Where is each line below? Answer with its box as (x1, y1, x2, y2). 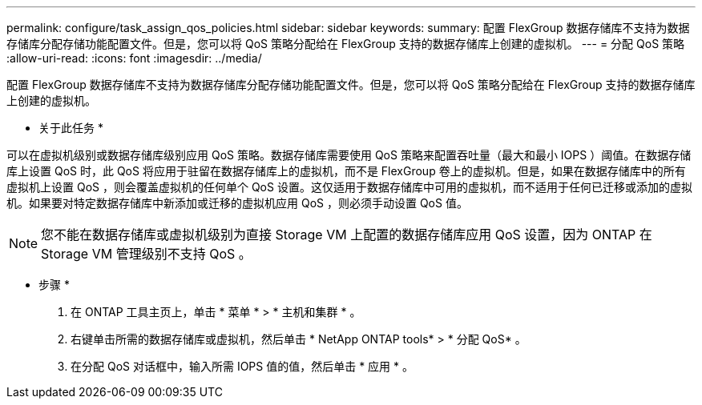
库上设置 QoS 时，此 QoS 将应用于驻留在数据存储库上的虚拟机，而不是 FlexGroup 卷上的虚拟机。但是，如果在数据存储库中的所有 (6, 164, 686, 178)
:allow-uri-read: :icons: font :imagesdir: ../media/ (6, 51, 262, 65)
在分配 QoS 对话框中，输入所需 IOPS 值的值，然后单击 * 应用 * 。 (71, 359, 414, 373)
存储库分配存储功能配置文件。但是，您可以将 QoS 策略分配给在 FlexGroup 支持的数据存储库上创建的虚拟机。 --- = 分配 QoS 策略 (6, 37, 685, 50)
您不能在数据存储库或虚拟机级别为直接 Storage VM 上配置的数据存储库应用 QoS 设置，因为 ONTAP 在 (41, 227, 652, 243)
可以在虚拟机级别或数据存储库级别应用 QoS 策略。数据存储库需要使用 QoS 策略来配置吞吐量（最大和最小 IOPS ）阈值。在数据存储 (6, 148, 692, 162)
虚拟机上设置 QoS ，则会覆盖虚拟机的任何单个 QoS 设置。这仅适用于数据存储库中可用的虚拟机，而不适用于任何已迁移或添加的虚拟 (6, 180, 692, 194)
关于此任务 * (38, 121, 103, 134)
